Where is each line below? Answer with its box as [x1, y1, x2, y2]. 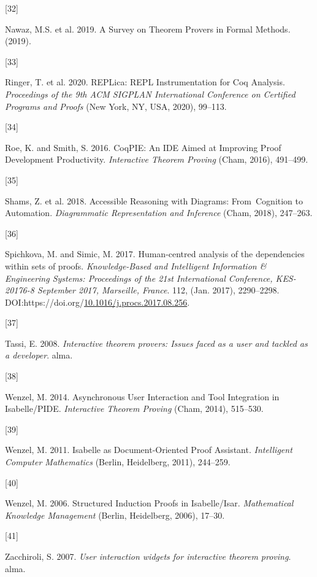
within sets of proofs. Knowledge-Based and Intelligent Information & [5, 259, 267, 272]
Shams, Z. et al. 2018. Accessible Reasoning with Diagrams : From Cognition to [5, 194, 304, 207]
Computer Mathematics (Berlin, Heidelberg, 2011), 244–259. [5, 455, 231, 468]
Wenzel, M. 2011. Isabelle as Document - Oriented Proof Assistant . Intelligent [5, 443, 292, 456]
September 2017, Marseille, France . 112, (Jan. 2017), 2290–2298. [37, 284, 280, 296]
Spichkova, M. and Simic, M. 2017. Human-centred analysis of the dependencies [5, 247, 305, 260]
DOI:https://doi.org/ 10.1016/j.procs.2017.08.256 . [5, 295, 190, 308]
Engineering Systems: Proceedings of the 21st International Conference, [5, 271, 273, 284]
